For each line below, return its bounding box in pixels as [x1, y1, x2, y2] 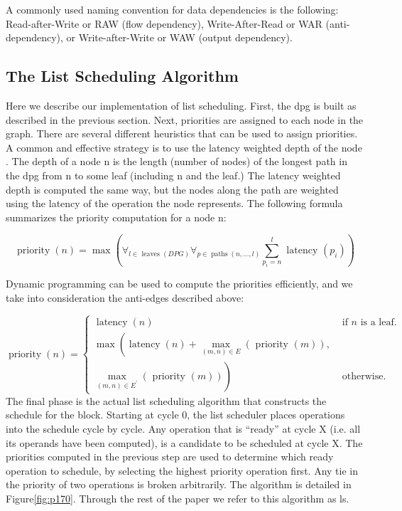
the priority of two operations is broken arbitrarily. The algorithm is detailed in [6, 477, 352, 492]
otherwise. [342, 371, 386, 381]
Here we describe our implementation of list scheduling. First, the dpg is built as [6, 98, 357, 112]
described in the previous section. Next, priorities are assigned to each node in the [6, 112, 364, 127]
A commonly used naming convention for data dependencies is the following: [6, 2, 339, 16]
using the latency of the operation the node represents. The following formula [6, 196, 343, 211]
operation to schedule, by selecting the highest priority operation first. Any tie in [6, 463, 358, 478]
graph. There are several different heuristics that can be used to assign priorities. [6, 126, 358, 141]
